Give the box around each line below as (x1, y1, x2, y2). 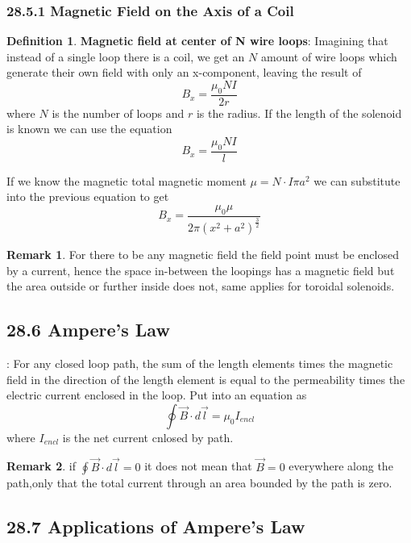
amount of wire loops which (260, 48, 397, 65)
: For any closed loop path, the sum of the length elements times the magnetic (6, 355, 393, 372)
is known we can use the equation (6, 120, 172, 137)
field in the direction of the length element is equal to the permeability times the (6, 370, 405, 387)
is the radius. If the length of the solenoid (196, 104, 402, 121)
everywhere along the (289, 457, 393, 474)
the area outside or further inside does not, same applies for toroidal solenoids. (6, 278, 395, 294)
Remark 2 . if (6, 457, 76, 474)
